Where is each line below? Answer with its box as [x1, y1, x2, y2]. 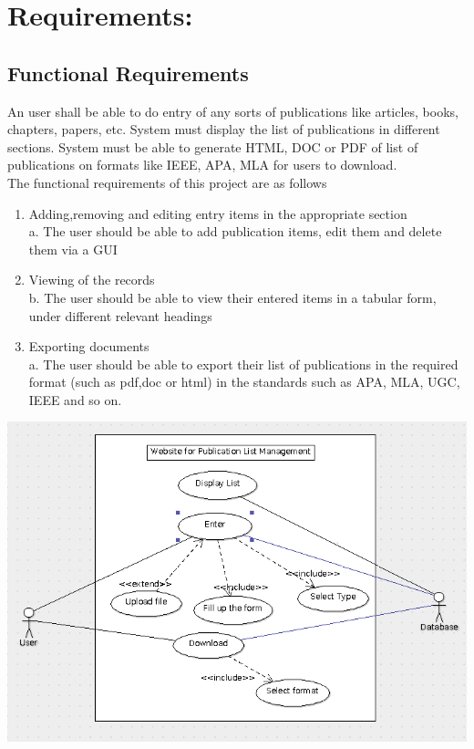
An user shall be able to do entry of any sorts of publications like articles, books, [7, 101, 459, 120]
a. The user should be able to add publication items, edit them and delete [28, 222, 442, 241]
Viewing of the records [28, 270, 155, 289]
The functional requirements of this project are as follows [7, 172, 327, 192]
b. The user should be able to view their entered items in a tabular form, [28, 287, 437, 307]
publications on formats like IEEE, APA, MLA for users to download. [7, 155, 397, 174]
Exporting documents [28, 337, 149, 356]
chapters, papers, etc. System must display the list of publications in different [7, 120, 440, 139]
